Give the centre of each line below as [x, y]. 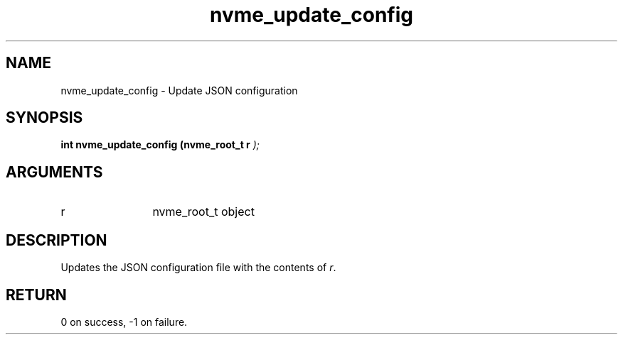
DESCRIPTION [57, 240]
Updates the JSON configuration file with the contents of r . [198, 268]
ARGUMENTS [54, 172]
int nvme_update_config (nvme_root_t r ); [160, 145]
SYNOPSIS [44, 118]
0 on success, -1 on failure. [124, 322]
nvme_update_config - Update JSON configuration [179, 90]
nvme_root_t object [203, 212]
